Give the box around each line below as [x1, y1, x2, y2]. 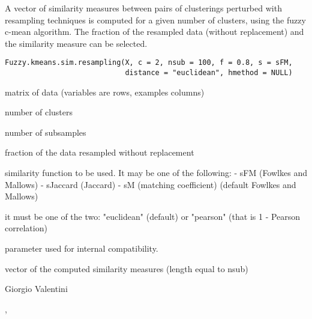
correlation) [5, 222, 47, 234]
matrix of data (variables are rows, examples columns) [5, 85, 205, 98]
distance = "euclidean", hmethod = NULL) [125, 68, 293, 77]
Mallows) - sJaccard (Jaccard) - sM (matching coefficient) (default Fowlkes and [5, 178, 296, 190]
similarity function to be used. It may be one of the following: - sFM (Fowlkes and [5, 166, 307, 179]
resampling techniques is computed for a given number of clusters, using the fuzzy [5, 13, 306, 26]
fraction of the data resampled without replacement [5, 146, 194, 159]
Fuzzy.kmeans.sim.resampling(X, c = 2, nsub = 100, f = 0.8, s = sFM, [5, 58, 293, 67]
